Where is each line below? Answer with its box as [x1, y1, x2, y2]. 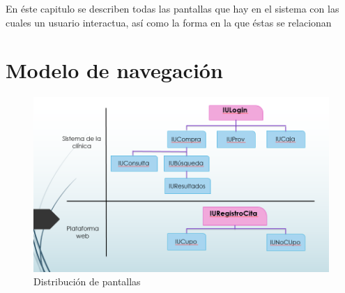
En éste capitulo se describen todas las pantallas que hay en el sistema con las [6, 1, 339, 15]
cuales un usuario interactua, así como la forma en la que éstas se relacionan [6, 15, 332, 29]
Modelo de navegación [6, 56, 223, 84]
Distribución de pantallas [33, 274, 141, 289]
